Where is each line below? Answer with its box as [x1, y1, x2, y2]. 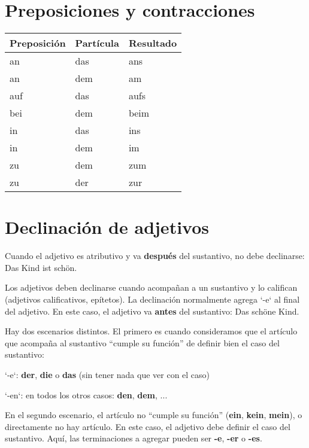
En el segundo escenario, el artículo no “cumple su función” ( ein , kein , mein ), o [5, 409, 302, 421]
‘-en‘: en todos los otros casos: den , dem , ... [5, 388, 168, 401]
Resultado [128, 36, 177, 50]
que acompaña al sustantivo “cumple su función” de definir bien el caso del [5, 336, 280, 349]
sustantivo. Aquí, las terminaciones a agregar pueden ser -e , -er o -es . [5, 432, 262, 444]
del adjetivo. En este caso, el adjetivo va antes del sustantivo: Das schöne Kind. [5, 304, 299, 317]
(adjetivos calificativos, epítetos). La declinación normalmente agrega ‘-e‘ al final [5, 293, 300, 306]
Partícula [75, 36, 119, 50]
